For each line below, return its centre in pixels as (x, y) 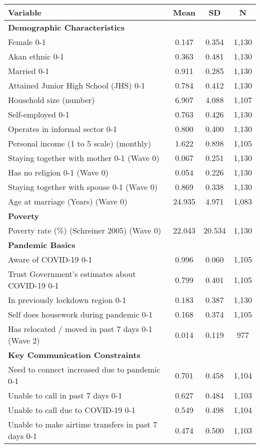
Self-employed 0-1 (39, 114)
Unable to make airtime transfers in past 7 (83, 424)
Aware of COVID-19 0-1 (50, 259)
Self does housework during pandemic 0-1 (80, 314)
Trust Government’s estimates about (72, 274)
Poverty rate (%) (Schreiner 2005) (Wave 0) (85, 230)
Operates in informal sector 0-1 (63, 129)
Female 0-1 (27, 42)
